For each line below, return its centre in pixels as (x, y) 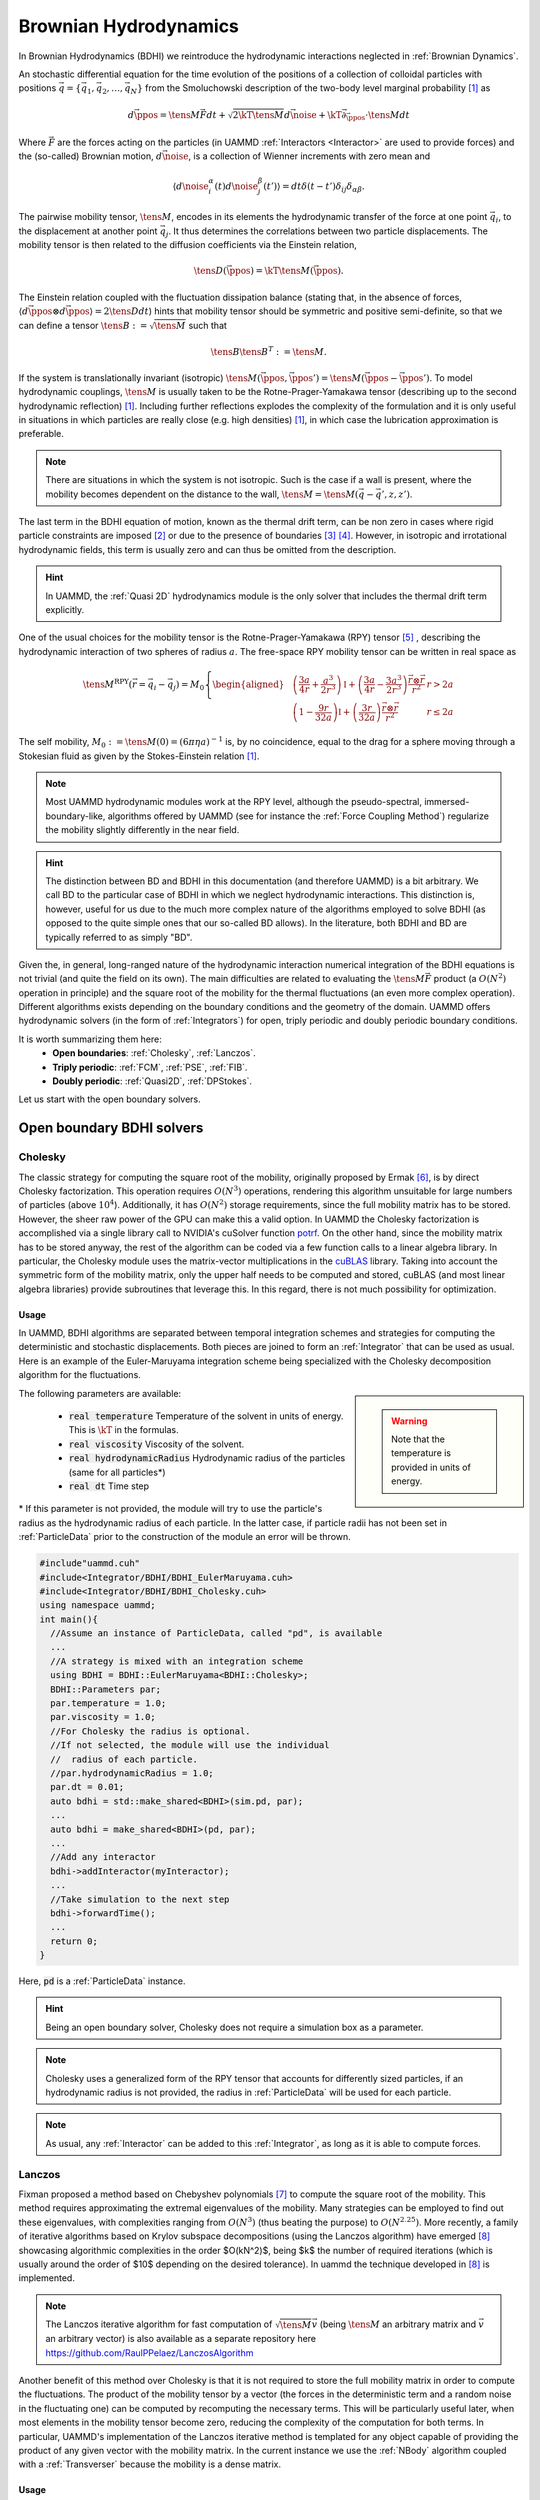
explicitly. (65, 609)
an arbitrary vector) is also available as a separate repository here (181, 2339)
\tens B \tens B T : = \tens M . (268, 350)
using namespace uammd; (98, 1605)
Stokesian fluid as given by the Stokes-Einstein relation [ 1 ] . (139, 756)
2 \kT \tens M (258, 115)
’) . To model (448, 377)
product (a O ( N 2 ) (470, 978)
